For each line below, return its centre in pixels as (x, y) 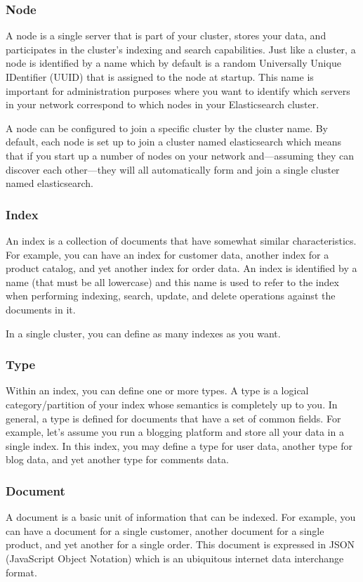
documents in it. (41, 309)
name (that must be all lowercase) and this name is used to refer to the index (172, 282)
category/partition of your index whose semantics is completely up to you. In (172, 404)
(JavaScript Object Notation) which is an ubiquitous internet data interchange (175, 558)
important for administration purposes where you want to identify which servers (178, 90)
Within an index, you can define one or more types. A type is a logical (157, 390)
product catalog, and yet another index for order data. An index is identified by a (181, 268)
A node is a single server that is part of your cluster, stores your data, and (166, 35)
